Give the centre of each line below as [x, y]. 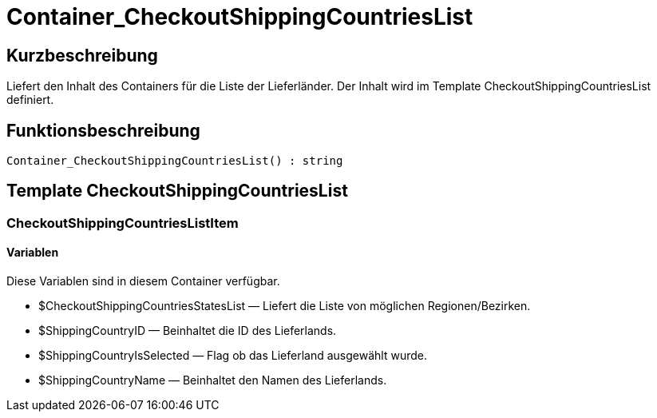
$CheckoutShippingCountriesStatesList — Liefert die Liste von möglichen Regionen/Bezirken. [285, 306]
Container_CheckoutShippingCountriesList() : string [175, 161]
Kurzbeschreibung [82, 55]
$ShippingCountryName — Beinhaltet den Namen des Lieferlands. [213, 380]
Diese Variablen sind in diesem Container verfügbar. [143, 281]
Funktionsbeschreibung [103, 130]
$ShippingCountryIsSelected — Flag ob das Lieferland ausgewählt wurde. [233, 356]
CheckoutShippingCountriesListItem [123, 223]
